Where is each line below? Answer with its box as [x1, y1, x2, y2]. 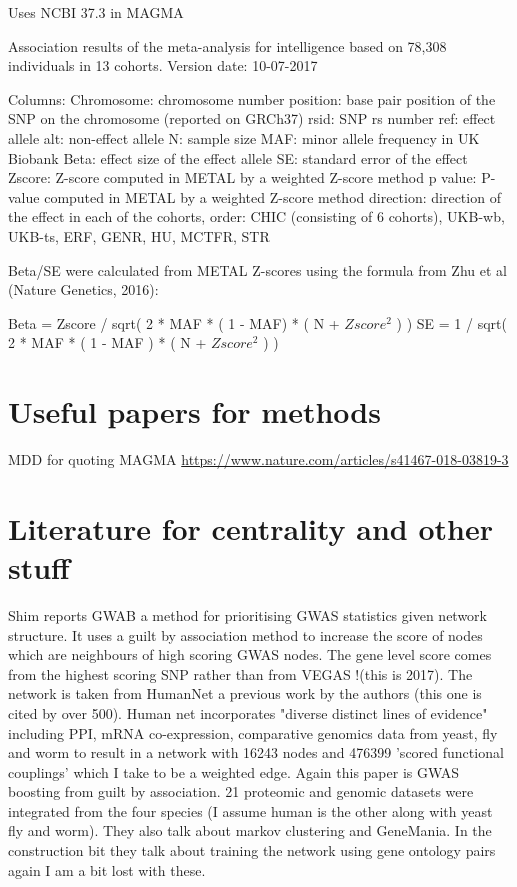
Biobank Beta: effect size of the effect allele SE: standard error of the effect [8, 147, 468, 168]
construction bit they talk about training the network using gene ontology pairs [8, 840, 496, 861]
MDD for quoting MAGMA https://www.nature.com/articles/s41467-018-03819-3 [8, 449, 509, 470]
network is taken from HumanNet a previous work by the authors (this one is [8, 683, 482, 704]
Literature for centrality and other [8, 507, 493, 548]
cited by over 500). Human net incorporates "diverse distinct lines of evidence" [8, 702, 488, 723]
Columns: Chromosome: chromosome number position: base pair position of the [8, 88, 496, 109]
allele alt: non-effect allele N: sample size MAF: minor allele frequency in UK [8, 127, 480, 148]
